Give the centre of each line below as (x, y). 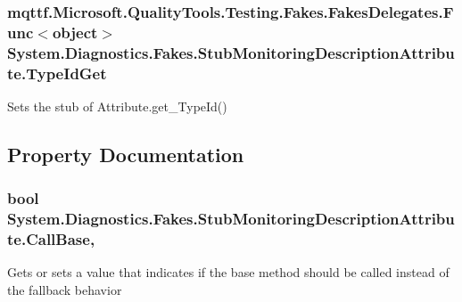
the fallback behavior (65, 290)
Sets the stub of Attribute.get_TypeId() (117, 106)
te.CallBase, (51, 239)
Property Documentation (126, 154)
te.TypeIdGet (57, 73)
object (75, 32)
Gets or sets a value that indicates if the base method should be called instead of (228, 272)
